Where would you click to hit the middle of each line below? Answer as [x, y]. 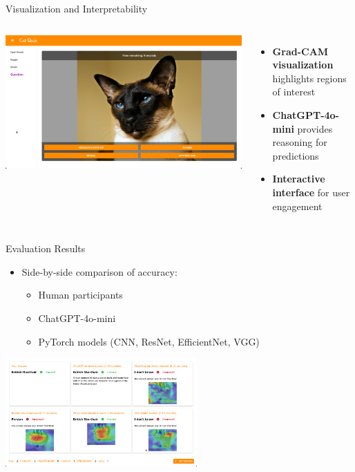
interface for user [311, 192]
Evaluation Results [46, 248]
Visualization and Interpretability [77, 8]
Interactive [299, 179]
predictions [296, 155]
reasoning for [300, 142]
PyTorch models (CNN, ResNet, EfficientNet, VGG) [149, 341]
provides [315, 128]
